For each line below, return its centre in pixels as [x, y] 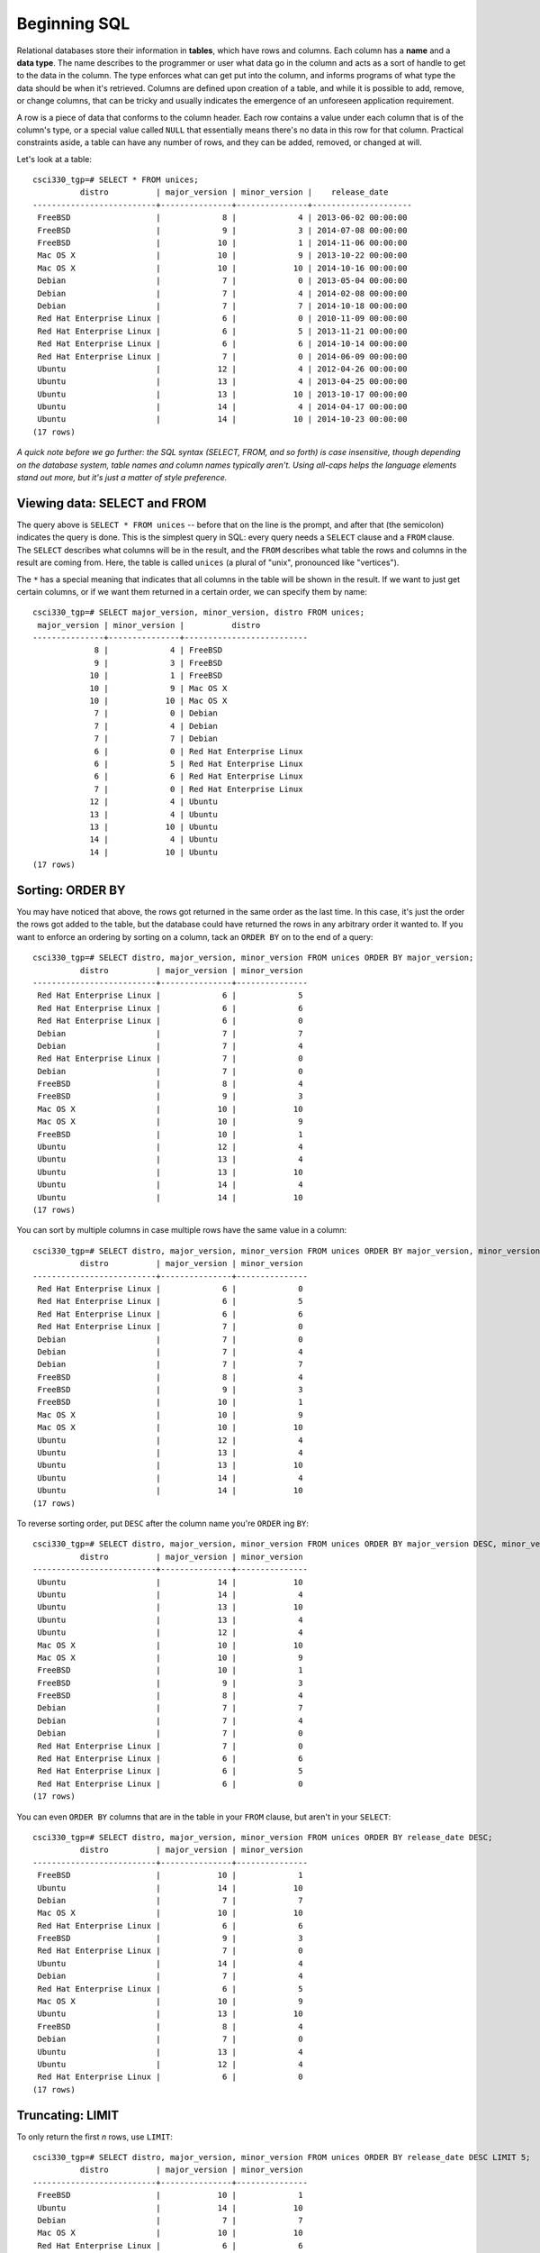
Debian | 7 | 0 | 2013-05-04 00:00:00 [222, 281]
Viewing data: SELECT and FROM [112, 503]
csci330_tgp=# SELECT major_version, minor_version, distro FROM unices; [199, 612]
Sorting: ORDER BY [71, 890]
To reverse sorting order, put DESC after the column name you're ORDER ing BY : [163, 1523]
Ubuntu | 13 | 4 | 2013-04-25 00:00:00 [222, 382]
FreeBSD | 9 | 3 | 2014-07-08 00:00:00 [222, 230]
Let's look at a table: [54, 159]
